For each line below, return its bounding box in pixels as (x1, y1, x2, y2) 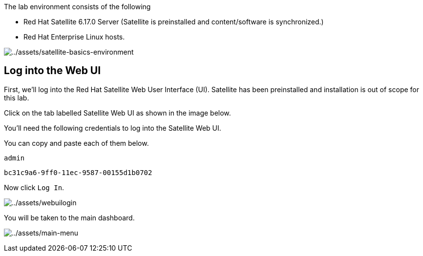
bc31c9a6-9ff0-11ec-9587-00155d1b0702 (4, 168, 152, 177)
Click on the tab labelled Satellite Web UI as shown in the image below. (4, 108, 231, 117)
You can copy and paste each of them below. (4, 138, 149, 147)
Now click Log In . (4, 183, 64, 192)
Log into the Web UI (4, 64, 101, 77)
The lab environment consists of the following (4, 2, 151, 11)
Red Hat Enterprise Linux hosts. (23, 33, 125, 41)
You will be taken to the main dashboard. (4, 213, 135, 222)
